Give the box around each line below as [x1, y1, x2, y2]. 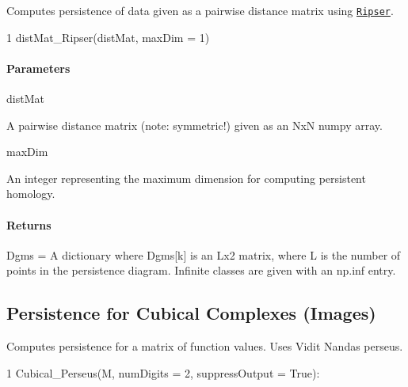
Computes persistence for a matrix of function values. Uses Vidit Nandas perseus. [6, 338, 403, 355]
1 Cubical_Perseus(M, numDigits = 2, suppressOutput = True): [6, 364, 320, 381]
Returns [6, 216, 51, 233]
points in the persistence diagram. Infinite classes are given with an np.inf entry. [6, 262, 396, 279]
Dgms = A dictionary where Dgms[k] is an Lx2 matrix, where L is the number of [6, 246, 401, 263]
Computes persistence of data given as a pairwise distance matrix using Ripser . [6, 2, 394, 18]
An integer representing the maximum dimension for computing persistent [6, 169, 366, 186]
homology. [6, 185, 55, 202]
